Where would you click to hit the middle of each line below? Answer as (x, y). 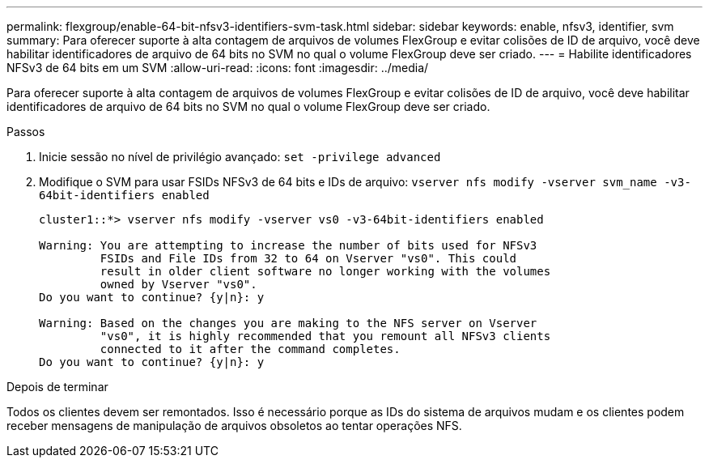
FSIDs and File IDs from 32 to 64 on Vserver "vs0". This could (308, 258)
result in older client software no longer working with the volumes (325, 271)
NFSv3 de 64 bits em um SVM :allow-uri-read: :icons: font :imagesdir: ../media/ (218, 68)
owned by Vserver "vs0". (178, 284)
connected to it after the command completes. (250, 349)
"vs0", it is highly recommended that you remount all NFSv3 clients (325, 336)
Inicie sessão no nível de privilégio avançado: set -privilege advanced (240, 157)
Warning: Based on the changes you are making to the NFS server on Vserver (288, 323)
